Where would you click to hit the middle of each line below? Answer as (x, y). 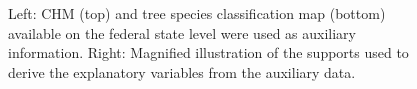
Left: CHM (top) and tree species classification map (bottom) (197, 13)
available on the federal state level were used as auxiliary (182, 32)
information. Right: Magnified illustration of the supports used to (208, 52)
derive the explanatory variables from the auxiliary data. (182, 71)
